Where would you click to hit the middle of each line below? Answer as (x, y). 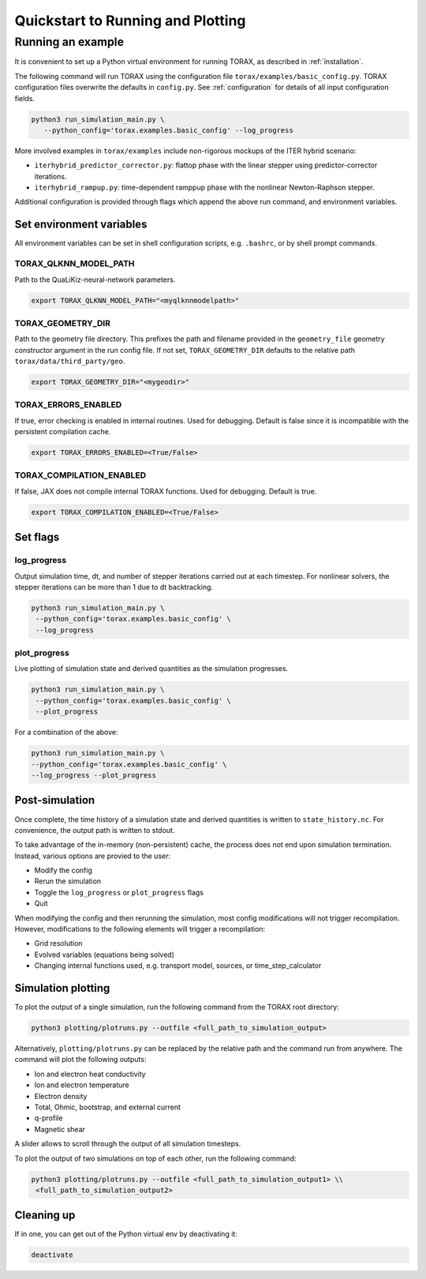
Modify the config (63, 870)
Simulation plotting (62, 988)
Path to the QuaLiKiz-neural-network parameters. (95, 279)
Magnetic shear (60, 1129)
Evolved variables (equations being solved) (105, 955)
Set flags (37, 537)
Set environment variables (81, 225)
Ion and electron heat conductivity (90, 1074)
